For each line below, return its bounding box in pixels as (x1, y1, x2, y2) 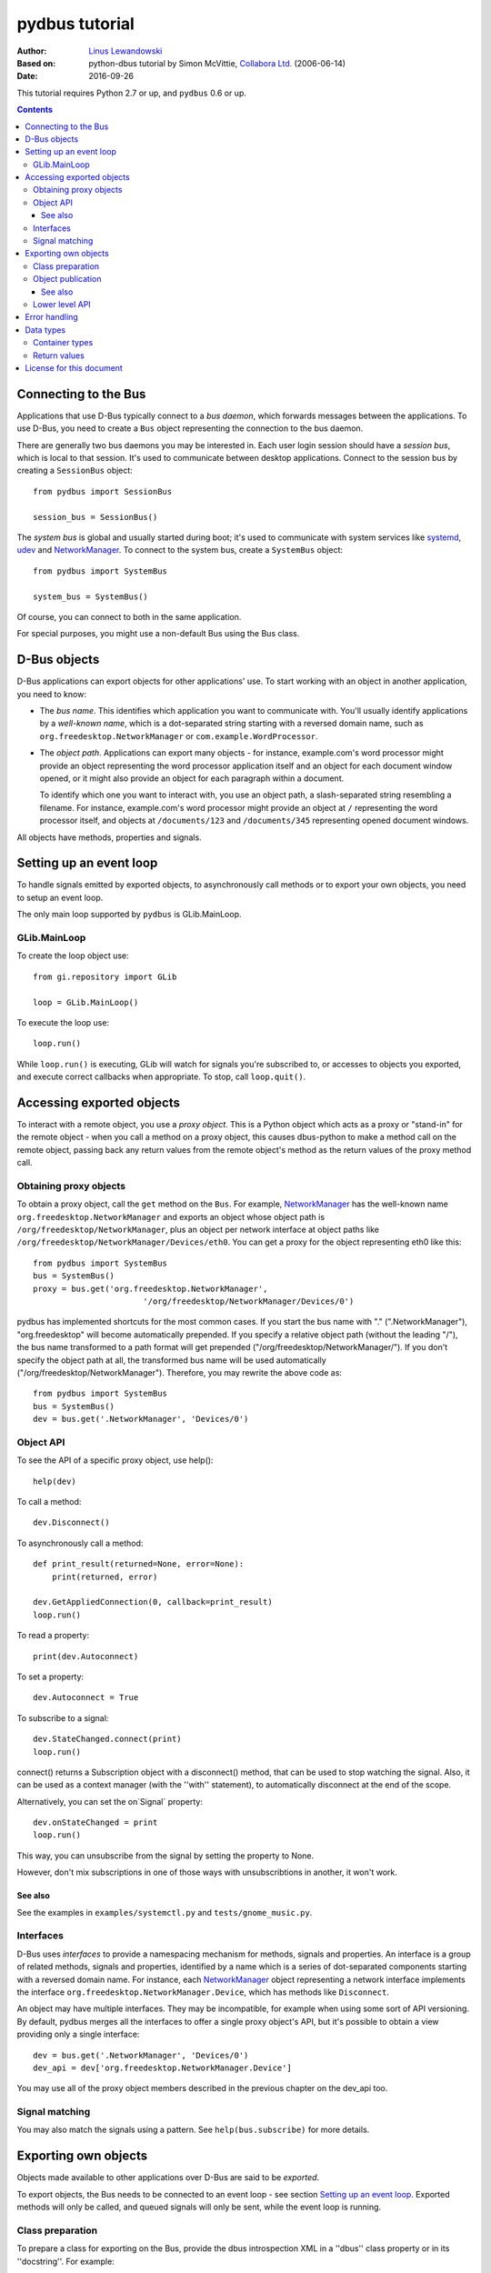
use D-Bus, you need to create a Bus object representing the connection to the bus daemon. (16, 423, 364, 434)
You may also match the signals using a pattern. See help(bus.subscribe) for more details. (16, 2124, 370, 2136)
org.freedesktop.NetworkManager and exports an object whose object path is (16, 1211, 326, 1222)
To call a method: (16, 1497, 82, 1507)
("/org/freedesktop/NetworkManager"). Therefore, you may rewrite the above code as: (16, 1367, 343, 1377)
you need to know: (16, 688, 86, 699)
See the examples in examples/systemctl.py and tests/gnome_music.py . (16, 1907, 313, 1918)
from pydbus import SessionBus (33, 486, 173, 496)
